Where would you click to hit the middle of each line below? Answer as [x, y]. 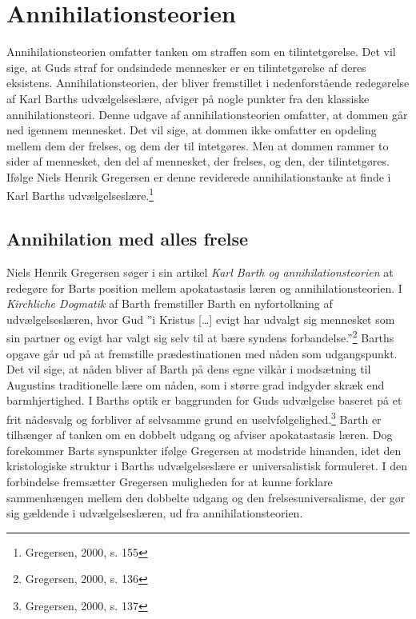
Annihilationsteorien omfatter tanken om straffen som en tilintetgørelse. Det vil [201, 52]
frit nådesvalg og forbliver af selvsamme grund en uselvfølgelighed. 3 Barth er [194, 417]
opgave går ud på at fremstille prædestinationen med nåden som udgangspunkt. [202, 353]
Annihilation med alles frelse [128, 239]
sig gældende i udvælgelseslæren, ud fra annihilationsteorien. [155, 513]
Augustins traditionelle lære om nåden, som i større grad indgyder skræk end [196, 384]
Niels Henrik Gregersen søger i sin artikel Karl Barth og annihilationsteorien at [200, 272]
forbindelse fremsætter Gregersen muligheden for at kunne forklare [170, 481]
